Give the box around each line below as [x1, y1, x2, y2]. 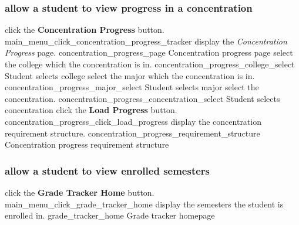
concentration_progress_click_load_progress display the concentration [5, 115, 261, 127]
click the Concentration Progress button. [5, 23, 164, 36]
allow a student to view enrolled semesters [5, 163, 210, 178]
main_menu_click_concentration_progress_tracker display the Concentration [5, 35, 287, 47]
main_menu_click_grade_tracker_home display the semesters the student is [5, 197, 284, 210]
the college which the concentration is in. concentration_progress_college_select [5, 58, 295, 70]
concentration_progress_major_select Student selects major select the [5, 81, 259, 93]
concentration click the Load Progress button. [5, 104, 177, 116]
